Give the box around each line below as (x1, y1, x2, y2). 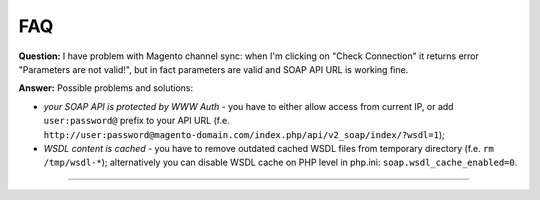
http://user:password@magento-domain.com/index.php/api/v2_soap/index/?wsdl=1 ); (43, 128, 445, 140)
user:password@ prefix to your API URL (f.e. (43, 115, 230, 127)
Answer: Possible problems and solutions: (18, 82, 194, 94)
